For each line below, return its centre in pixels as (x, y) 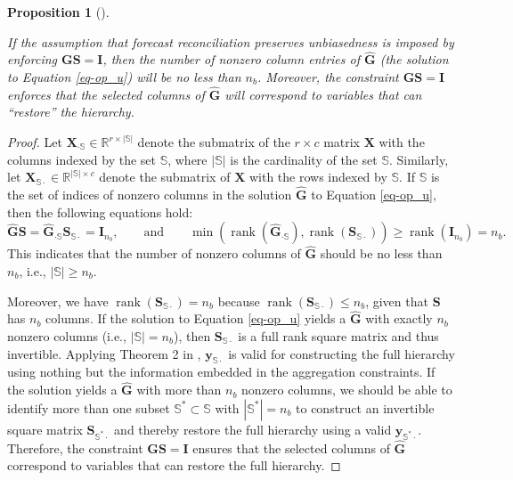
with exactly (399, 318)
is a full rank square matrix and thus (338, 336)
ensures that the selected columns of (291, 447)
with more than (179, 390)
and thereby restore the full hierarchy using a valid (253, 429)
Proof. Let (35, 142)
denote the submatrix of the (214, 142)
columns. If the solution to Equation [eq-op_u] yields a (196, 318)
